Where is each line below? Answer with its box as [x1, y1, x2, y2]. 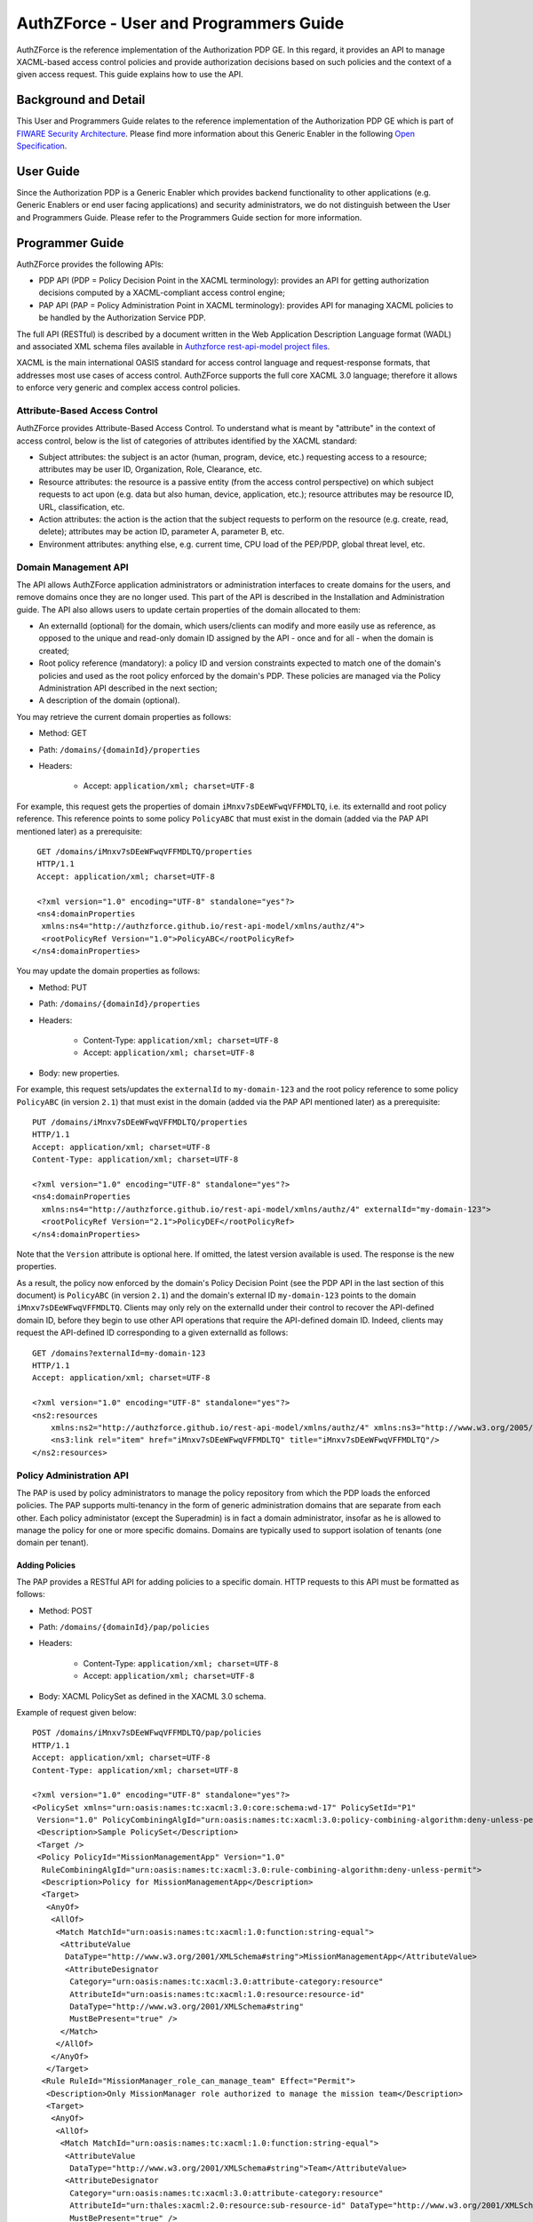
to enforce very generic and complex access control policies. [16, 382, 241, 393]
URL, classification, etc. [38, 501, 125, 512]
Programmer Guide [16, 236, 124, 251]
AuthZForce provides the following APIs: [16, 259, 164, 269]
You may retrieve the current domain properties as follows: [16, 711, 232, 722]
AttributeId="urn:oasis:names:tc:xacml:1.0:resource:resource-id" [69, 1989, 365, 1999]
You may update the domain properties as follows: [16, 965, 201, 977]
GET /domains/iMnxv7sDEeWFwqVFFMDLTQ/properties [36, 846, 253, 857]
